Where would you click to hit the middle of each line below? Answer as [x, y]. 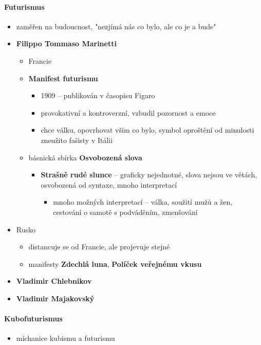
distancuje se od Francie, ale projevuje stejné [99, 247]
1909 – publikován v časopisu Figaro [98, 95]
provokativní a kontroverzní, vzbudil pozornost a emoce [128, 112]
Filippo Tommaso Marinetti [66, 43]
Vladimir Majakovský [55, 298]
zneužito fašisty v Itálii [77, 140]
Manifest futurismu [63, 78]
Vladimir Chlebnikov [54, 281]
